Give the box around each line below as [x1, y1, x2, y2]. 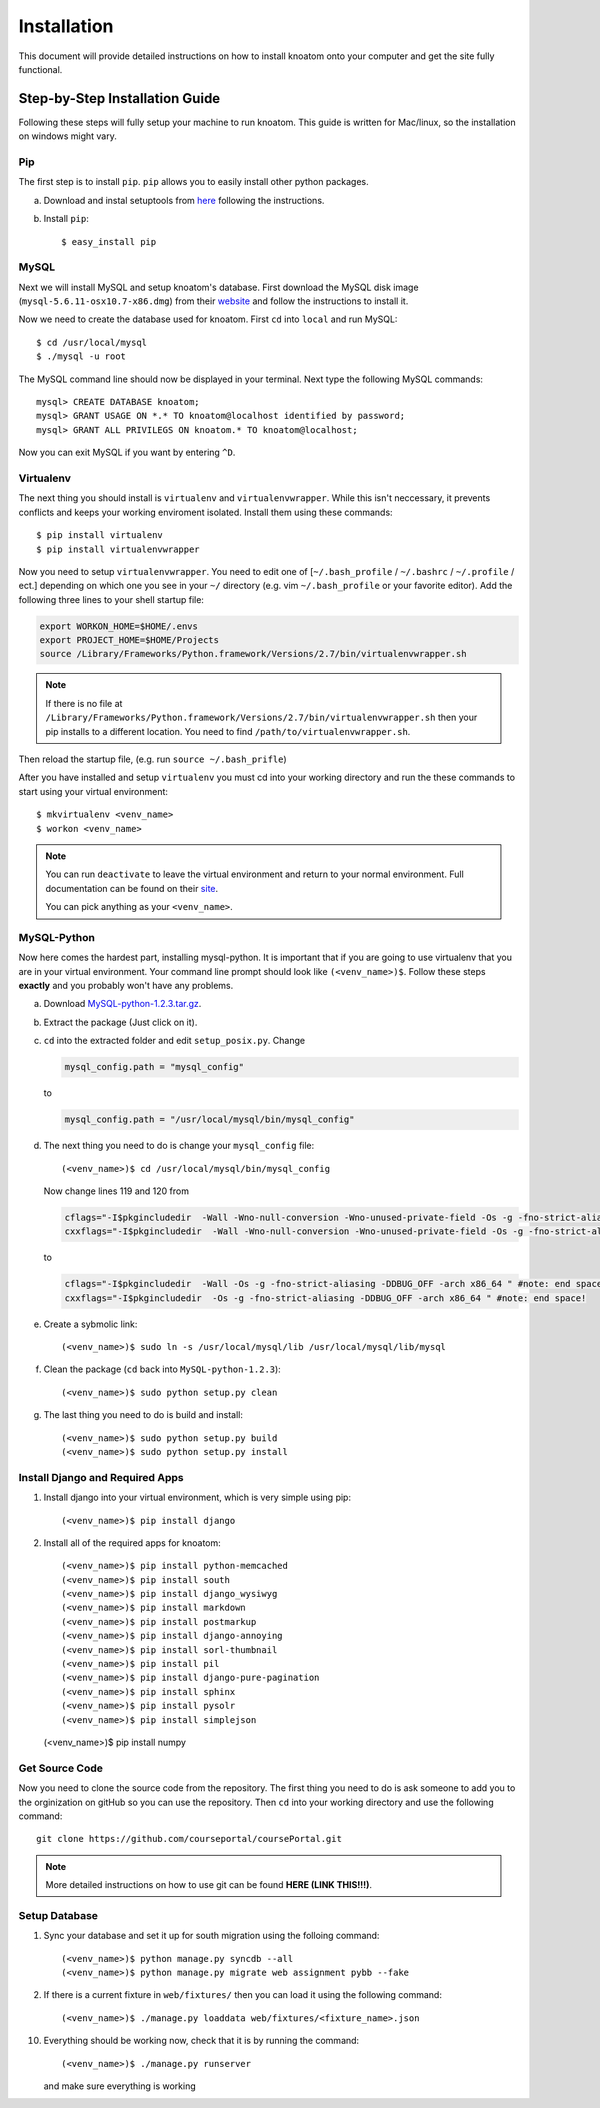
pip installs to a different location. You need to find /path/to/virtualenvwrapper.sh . [45, 725, 411, 737]
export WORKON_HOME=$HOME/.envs [39, 620, 199, 632]
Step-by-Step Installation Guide [18, 90, 221, 107]
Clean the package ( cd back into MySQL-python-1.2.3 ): [43, 1363, 282, 1375]
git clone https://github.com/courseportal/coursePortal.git [36, 1833, 342, 1845]
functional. [18, 63, 63, 75]
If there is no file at [45, 697, 123, 709]
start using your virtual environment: [18, 785, 169, 797]
